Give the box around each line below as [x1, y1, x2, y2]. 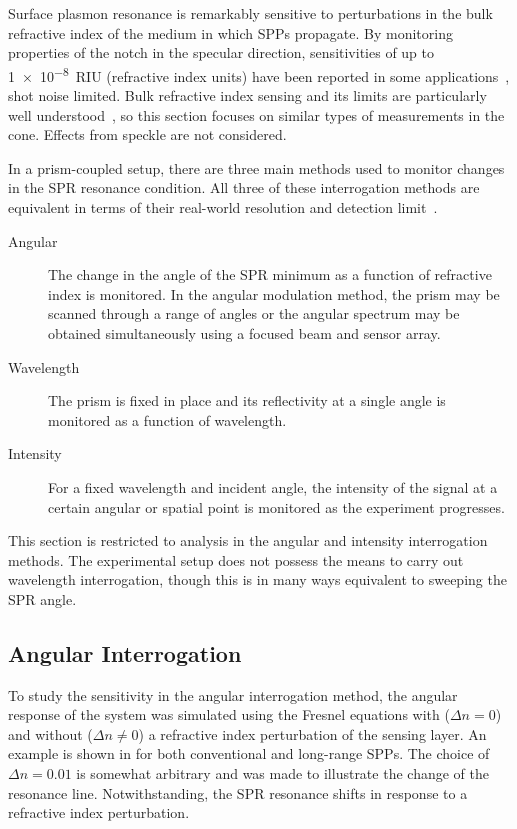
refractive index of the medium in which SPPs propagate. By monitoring [8, 22, 453, 43]
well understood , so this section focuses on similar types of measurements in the [8, 104, 505, 125]
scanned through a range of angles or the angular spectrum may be [48, 303, 460, 324]
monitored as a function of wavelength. [48, 409, 287, 430]
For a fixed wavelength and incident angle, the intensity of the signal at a [48, 476, 498, 497]
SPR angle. [8, 588, 77, 609]
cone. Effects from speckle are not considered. [8, 124, 287, 145]
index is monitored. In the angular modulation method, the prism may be [48, 283, 500, 304]
